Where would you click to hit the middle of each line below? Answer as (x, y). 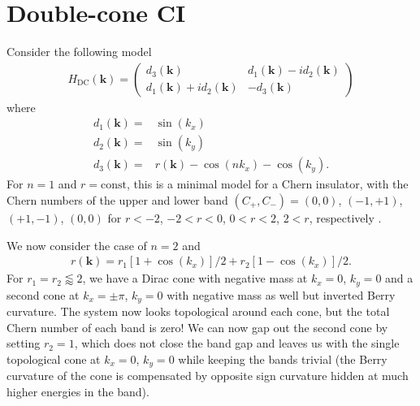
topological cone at (54, 358)
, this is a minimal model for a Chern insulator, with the (268, 184)
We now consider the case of (77, 245)
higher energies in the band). (78, 391)
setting (24, 343)
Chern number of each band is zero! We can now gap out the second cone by (197, 327)
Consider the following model (79, 52)
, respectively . (345, 218)
